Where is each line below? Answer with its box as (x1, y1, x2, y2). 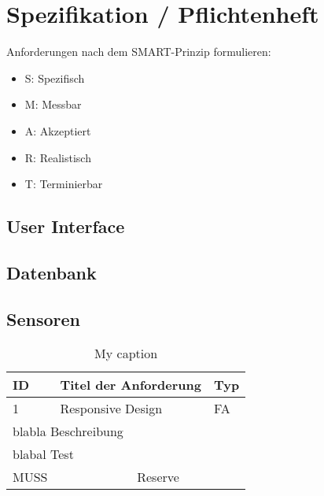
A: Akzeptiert (24, 122, 91, 139)
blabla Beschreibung (13, 422, 123, 441)
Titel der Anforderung (60, 376, 201, 394)
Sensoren (6, 306, 80, 331)
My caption (94, 344, 158, 363)
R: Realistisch (24, 149, 91, 165)
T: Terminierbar (24, 176, 103, 192)
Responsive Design (60, 399, 163, 418)
